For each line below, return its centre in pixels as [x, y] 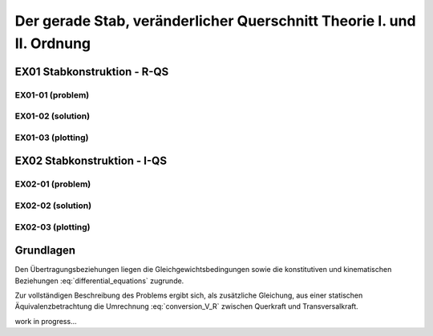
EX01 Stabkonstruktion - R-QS [92, 72]
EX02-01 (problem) [53, 184]
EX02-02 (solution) [53, 206]
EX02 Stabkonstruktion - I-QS [91, 161]
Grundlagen [45, 251]
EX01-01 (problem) [52, 94]
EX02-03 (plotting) [53, 226]
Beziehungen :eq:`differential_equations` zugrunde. [99, 281]
